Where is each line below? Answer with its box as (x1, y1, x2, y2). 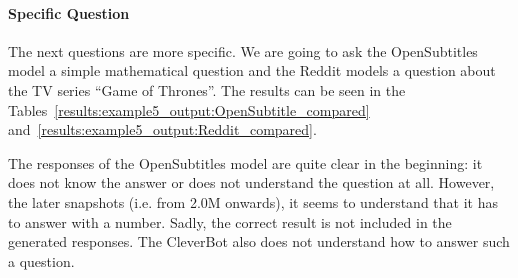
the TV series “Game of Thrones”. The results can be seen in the (8, 79, 406, 100)
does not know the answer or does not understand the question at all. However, (8, 172, 495, 193)
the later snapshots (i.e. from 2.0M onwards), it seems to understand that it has (8, 191, 498, 212)
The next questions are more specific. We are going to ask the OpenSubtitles (8, 40, 478, 61)
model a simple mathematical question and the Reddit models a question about (8, 60, 496, 81)
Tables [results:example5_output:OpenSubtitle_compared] (8, 99, 370, 120)
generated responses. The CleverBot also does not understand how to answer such (8, 231, 510, 252)
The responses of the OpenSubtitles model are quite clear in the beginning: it (8, 152, 483, 173)
